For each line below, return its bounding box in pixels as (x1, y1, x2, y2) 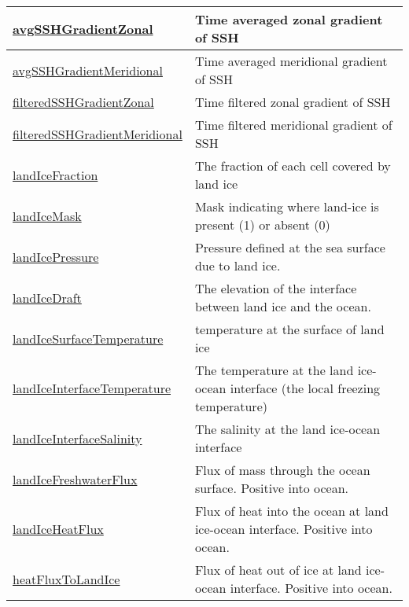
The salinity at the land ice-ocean (194, 420, 381, 438)
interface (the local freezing (230, 379, 381, 397)
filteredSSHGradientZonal (13, 93, 154, 111)
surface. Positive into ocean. (194, 479, 348, 497)
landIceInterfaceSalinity (13, 429, 142, 447)
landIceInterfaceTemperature (13, 379, 171, 397)
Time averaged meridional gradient (194, 52, 388, 70)
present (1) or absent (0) (194, 215, 330, 234)
